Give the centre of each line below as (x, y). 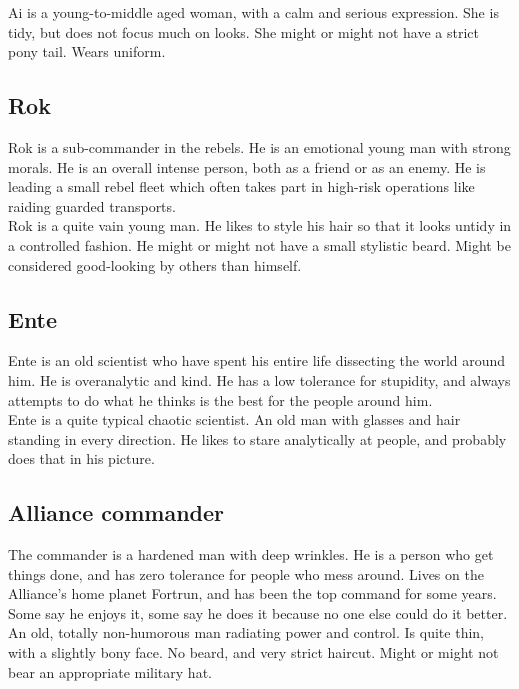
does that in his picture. (81, 458)
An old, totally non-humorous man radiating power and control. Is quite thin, (246, 632)
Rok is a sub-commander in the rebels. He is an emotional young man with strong (259, 146)
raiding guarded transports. (92, 205)
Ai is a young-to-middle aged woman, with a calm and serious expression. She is (253, 12)
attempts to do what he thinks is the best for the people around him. (220, 399)
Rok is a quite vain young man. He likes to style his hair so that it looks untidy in (260, 225)
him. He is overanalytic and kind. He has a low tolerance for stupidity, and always (259, 379)
